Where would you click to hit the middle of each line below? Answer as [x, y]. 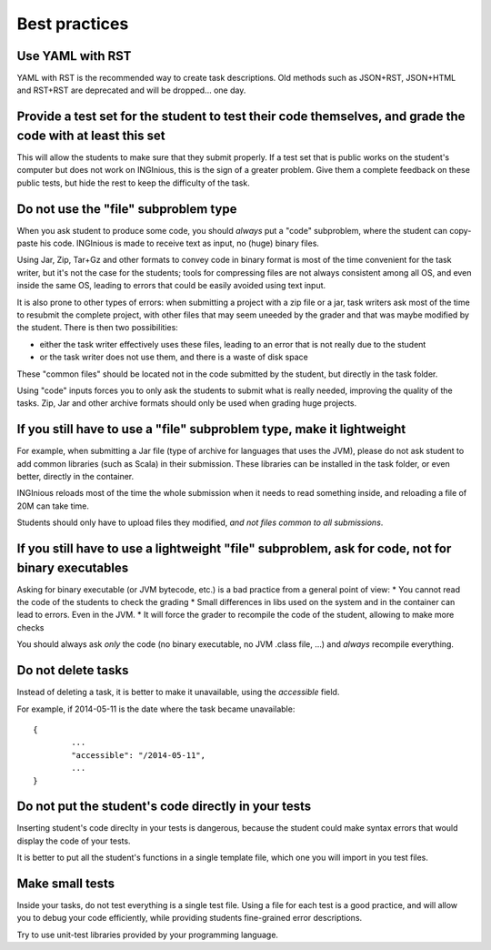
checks [30, 627]
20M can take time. [53, 506]
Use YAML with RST [74, 56]
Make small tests [66, 884]
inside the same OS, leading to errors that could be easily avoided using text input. [171, 286]
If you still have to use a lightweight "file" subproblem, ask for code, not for [234, 549]
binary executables [73, 567]
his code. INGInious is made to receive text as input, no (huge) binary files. [180, 243]
